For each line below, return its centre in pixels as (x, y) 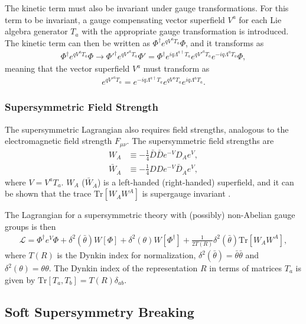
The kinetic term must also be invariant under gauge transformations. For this (147, 8)
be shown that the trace (48, 193)
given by (20, 279)
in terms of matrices (246, 268)
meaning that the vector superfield (67, 68)
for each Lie (260, 19)
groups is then (30, 227)
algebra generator (36, 31)
